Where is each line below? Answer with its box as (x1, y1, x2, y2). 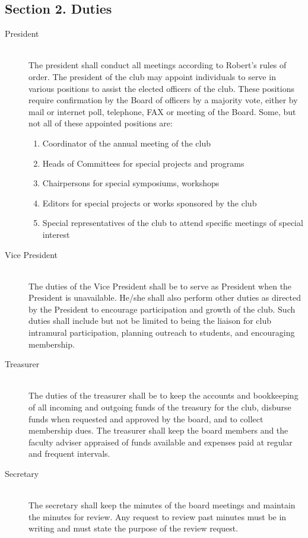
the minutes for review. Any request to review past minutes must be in (28, 510, 287, 523)
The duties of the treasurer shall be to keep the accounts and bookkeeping (28, 389, 299, 402)
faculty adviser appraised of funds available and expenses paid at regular (28, 435, 293, 448)
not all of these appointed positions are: (28, 117, 173, 129)
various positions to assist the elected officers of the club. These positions (28, 82, 295, 94)
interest (42, 228, 70, 240)
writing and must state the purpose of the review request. (28, 522, 239, 534)
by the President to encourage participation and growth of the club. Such (28, 303, 296, 315)
